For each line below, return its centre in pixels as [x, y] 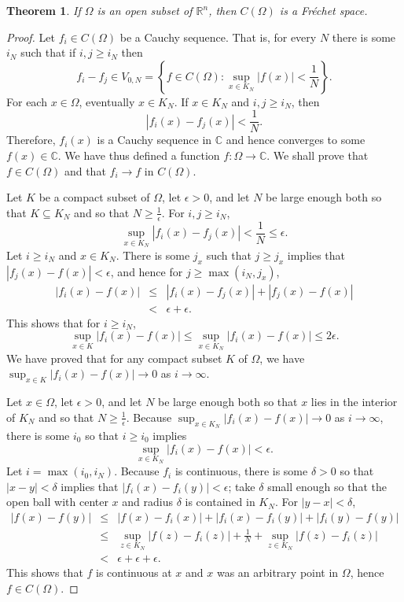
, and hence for [147, 271]
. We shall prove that [318, 155]
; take [242, 486]
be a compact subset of [94, 197]
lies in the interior [354, 402]
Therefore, [31, 140]
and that [85, 170]
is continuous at [134, 572]
